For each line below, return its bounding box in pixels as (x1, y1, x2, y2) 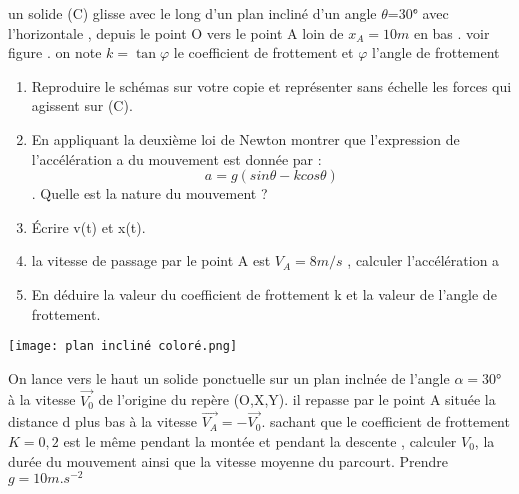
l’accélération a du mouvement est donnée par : (31, 148, 322, 169)
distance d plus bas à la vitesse (8, 411, 197, 432)
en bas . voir (413, 22, 490, 43)
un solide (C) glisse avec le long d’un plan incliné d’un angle (8, 3, 377, 23)
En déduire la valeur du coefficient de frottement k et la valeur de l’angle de (31, 283, 497, 304)
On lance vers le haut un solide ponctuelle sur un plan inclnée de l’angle (8, 367, 450, 388)
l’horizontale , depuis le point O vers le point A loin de (8, 22, 344, 43)
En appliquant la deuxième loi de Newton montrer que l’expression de (31, 128, 460, 149)
